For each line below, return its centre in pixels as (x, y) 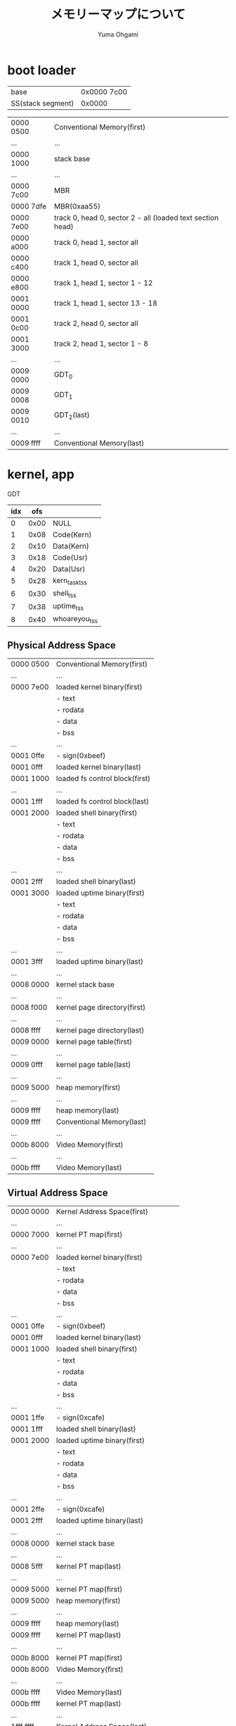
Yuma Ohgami (118, 34)
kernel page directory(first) (101, 1008)
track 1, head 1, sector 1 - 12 (103, 282)
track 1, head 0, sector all (96, 263)
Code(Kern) (72, 534)
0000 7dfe (29, 206)
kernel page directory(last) (100, 1030)
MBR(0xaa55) (77, 206)
